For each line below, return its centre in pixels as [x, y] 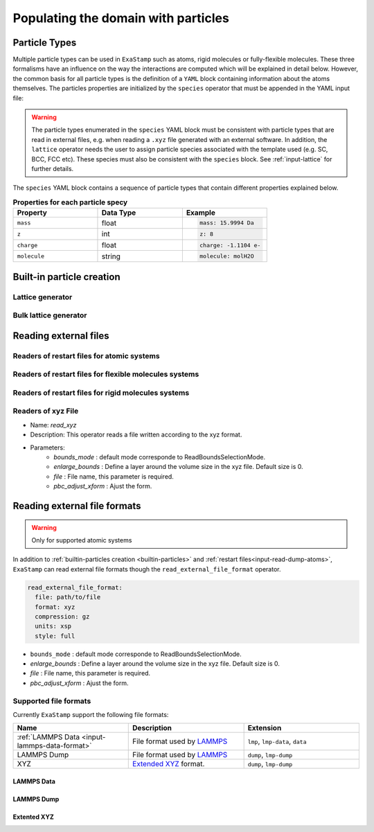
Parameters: [47, 448]
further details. [53, 168]
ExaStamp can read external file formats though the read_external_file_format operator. [147, 569]
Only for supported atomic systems [82, 540]
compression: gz [62, 616]
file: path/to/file [68, 597]
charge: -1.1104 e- [230, 245]
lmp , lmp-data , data [277, 741]
